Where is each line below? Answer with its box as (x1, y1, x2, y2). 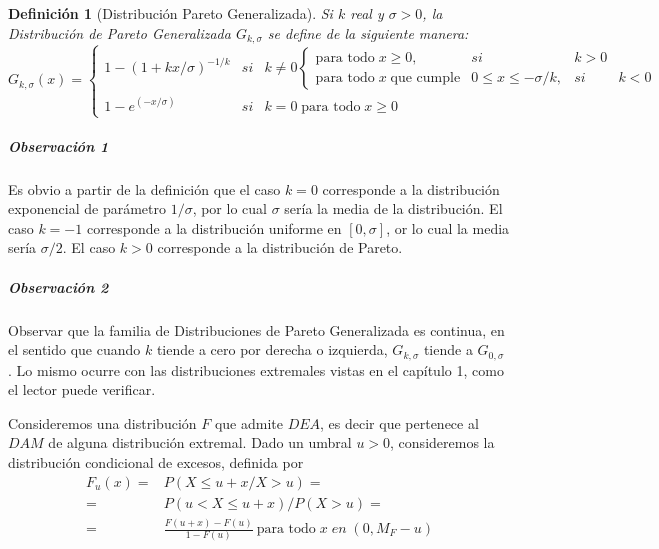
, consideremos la (390, 432, 495, 453)
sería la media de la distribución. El (284, 198, 503, 219)
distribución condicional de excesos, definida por (8, 452, 304, 473)
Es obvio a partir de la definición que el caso (8, 178, 281, 199)
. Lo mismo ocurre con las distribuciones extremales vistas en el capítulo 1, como (8, 359, 504, 380)
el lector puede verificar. (8, 379, 156, 400)
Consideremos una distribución (8, 412, 197, 433)
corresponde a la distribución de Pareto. (157, 237, 403, 258)
